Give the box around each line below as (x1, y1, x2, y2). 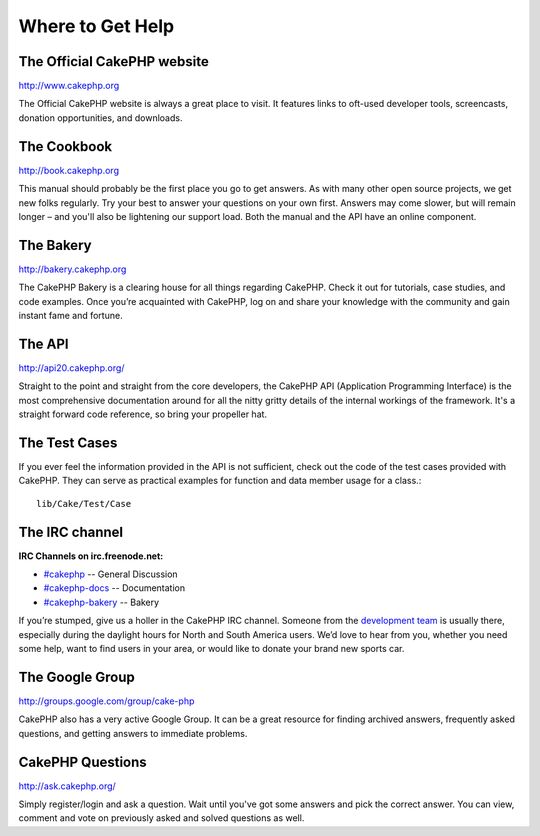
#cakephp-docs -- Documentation (43, 582, 185, 594)
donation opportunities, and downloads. (18, 111, 183, 124)
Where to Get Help (18, 15, 175, 37)
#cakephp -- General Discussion (43, 568, 179, 580)
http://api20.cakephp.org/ (18, 361, 125, 374)
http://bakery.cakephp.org (18, 263, 127, 275)
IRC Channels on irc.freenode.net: (18, 550, 164, 562)
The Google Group (18, 668, 135, 685)
